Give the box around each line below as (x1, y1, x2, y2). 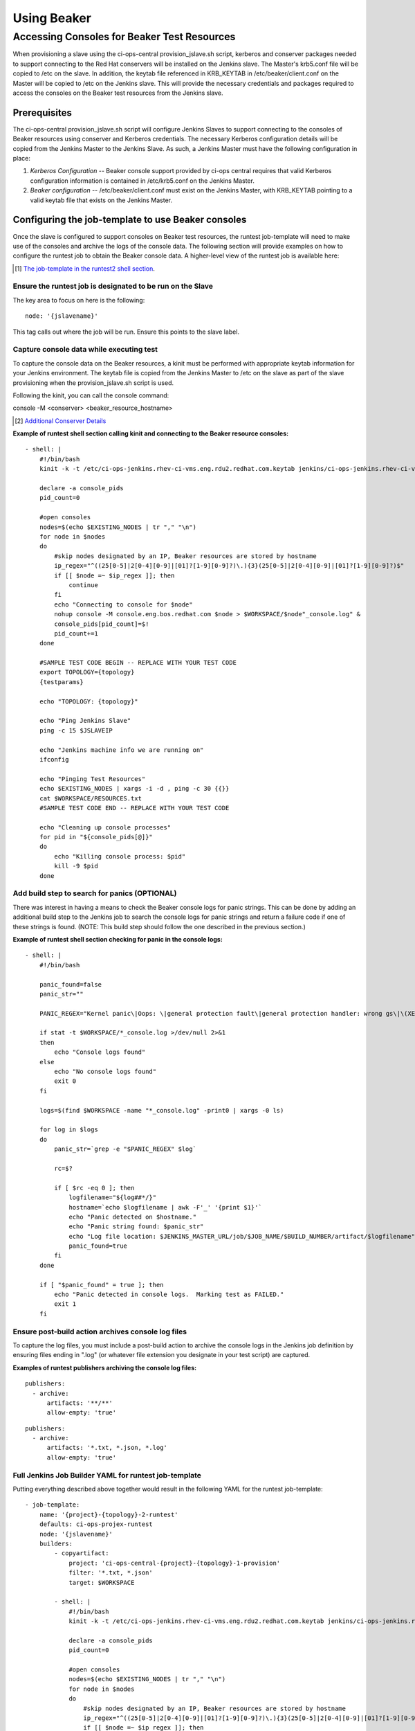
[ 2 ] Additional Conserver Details (15, 416, 107, 425)
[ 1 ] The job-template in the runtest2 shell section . (15, 264, 156, 273)
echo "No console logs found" (54, 1068, 157, 1076)
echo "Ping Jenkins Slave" (39, 717, 131, 725)
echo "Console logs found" (54, 1048, 146, 1056)
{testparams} (39, 678, 84, 685)
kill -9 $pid (54, 862, 98, 870)
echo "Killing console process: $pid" (54, 852, 186, 860)
